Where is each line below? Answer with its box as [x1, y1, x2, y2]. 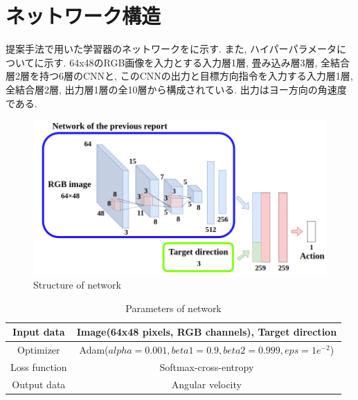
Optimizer [17, 343, 60, 357]
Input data [12, 325, 65, 339]
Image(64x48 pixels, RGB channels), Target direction [76, 325, 337, 339]
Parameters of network [125, 300, 222, 315]
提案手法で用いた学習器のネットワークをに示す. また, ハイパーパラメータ [6, 42, 337, 56]
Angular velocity [171, 376, 242, 391]
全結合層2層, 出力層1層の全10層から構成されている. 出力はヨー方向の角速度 [6, 82, 347, 96]
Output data [12, 376, 66, 391]
